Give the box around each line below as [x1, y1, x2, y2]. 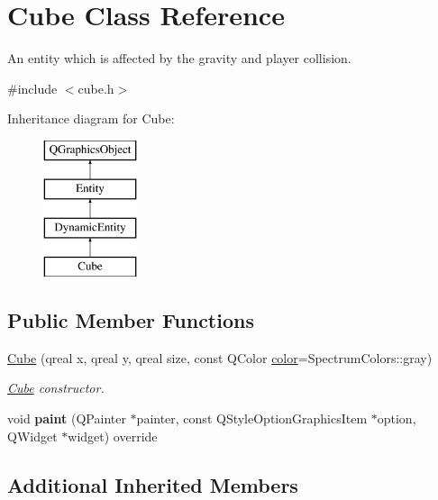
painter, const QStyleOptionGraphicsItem [136, 409, 368, 428]
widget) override [68, 426, 158, 445]
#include [7, 78, 58, 97]
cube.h [78, 78, 114, 97]
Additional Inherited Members [7, 470, 298, 498]
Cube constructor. [7, 378, 105, 397]
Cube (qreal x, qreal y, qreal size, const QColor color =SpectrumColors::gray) [7, 348, 433, 367]
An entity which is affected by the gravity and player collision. [7, 49, 351, 68]
